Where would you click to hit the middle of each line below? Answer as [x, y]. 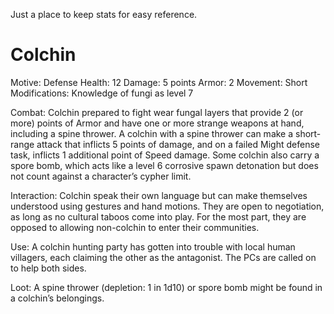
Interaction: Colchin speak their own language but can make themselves [159, 195]
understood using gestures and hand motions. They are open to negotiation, [167, 206]
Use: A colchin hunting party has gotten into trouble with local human [153, 246]
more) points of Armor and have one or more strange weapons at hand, [157, 123]
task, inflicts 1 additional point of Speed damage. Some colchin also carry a [165, 155]
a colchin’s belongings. [57, 298]
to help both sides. [48, 268]
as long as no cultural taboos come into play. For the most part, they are [158, 216]
